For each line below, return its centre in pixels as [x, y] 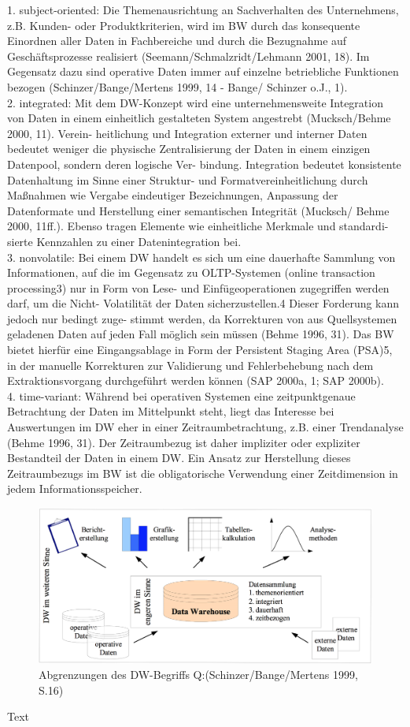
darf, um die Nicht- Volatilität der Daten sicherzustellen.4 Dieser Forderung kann [203, 303]
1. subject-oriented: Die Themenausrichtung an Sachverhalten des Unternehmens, [203, 9]
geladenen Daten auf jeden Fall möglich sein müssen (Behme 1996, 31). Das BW [201, 334]
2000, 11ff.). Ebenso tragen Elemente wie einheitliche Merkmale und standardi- [198, 226]
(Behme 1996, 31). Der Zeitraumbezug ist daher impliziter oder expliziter [184, 442]
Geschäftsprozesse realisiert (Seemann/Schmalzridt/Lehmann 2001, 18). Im [188, 56]
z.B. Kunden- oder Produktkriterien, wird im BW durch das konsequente [184, 25]
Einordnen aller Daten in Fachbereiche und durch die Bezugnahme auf [177, 41]
